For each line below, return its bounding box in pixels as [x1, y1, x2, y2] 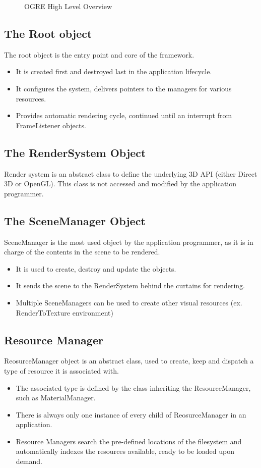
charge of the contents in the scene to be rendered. [4, 246, 160, 257]
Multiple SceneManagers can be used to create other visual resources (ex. [16, 297, 242, 307]
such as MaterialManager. [16, 392, 96, 403]
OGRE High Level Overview [24, 1, 112, 11]
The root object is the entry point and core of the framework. [4, 49, 194, 60]
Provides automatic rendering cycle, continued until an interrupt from [16, 110, 232, 121]
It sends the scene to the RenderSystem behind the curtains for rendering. [16, 280, 245, 291]
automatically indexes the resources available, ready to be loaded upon [16, 446, 234, 456]
